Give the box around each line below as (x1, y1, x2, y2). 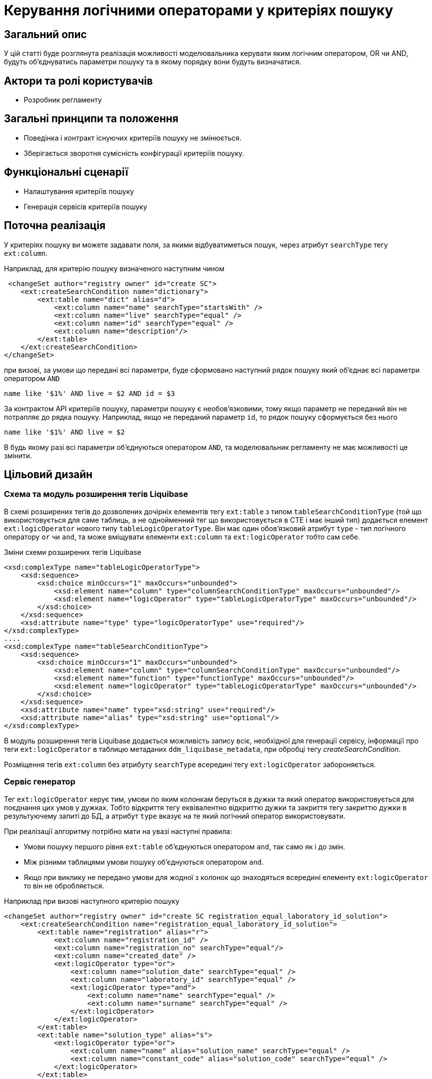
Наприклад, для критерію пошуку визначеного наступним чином (4, 264, 224, 273)
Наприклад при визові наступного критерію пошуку (4, 896, 179, 905)
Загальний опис (4, 28, 87, 41)
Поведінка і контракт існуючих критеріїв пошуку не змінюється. (24, 133, 242, 142)
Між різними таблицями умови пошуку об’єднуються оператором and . (24, 857, 264, 866)
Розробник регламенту (24, 96, 102, 104)
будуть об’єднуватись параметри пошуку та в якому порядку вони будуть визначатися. (4, 57, 302, 66)
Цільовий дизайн (4, 468, 93, 481)
